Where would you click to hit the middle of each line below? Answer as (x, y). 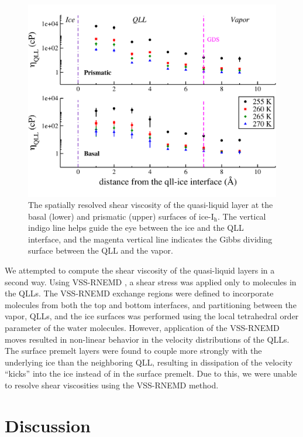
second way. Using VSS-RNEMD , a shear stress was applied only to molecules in (151, 281)
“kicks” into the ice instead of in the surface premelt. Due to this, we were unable (151, 373)
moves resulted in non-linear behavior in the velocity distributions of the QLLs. (147, 339)
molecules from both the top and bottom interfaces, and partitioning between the (151, 304)
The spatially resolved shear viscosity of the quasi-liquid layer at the (151, 205)
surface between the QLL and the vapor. (101, 250)
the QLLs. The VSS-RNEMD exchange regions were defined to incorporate (139, 293)
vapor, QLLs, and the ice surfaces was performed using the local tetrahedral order (152, 316)
